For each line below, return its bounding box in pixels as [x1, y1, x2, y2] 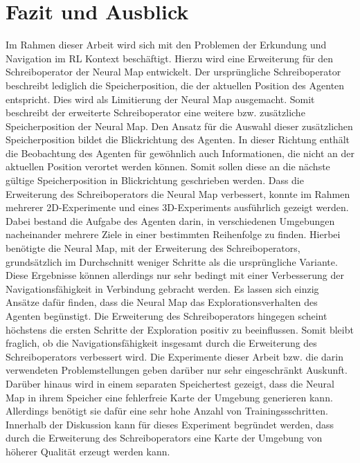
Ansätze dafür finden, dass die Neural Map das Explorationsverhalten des [6, 295, 318, 309]
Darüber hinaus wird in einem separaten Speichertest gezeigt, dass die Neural [6, 376, 334, 390]
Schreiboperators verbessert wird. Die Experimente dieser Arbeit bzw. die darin [6, 349, 343, 363]
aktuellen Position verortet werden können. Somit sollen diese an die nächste [6, 159, 330, 174]
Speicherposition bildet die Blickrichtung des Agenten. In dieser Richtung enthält [6, 132, 350, 147]
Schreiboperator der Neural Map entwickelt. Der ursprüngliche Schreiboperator [6, 64, 341, 79]
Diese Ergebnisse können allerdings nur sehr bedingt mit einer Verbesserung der [6, 268, 344, 282]
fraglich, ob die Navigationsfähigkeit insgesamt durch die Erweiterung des [6, 336, 317, 350]
